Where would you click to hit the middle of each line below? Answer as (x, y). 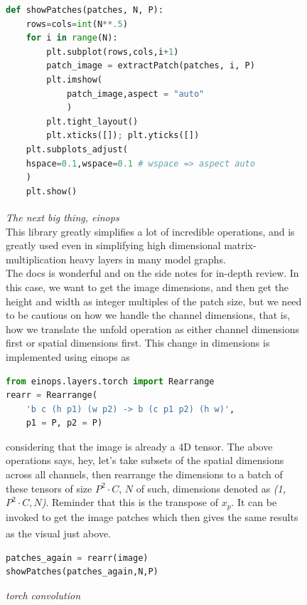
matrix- (240, 245)
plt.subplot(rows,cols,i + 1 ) (113, 52)
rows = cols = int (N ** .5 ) (77, 24)
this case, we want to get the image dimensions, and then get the (147, 286)
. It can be (254, 502)
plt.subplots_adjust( (77, 149)
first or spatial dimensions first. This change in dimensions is (138, 343)
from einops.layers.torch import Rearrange (110, 381)
